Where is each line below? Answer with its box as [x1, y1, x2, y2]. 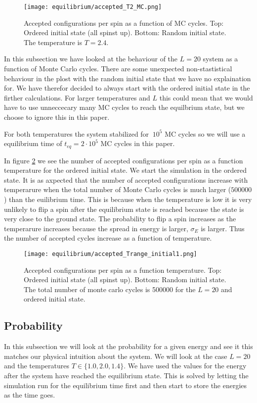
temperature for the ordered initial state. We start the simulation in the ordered [4, 165, 247, 175]
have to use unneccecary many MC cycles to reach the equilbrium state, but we [4, 102, 245, 112]
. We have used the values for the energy [124, 360, 247, 371]
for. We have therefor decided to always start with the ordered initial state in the [4, 83, 250, 93]
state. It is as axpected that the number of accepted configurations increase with [4, 174, 248, 185]
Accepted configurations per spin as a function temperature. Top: [24, 264, 222, 275]
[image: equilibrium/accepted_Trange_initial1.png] [24, 250, 197, 257]
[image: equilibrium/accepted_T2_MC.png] [24, 3, 162, 10]
